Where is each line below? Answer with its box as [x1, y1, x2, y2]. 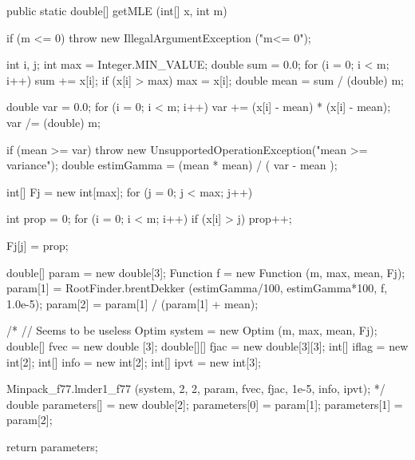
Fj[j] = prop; [6, 236, 69, 253]
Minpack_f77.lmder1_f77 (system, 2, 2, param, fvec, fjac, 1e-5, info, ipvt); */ [6, 380, 385, 397]
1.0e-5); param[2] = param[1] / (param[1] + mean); [6, 295, 259, 311]
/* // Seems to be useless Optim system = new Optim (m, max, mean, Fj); [6, 322, 377, 339]
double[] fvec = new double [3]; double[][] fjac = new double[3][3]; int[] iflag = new [6, 337, 409, 354]
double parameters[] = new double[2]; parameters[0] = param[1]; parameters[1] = [6, 395, 403, 412]
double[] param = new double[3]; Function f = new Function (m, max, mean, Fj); [6, 264, 405, 280]
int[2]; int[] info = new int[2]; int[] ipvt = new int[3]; [6, 353, 261, 370]
